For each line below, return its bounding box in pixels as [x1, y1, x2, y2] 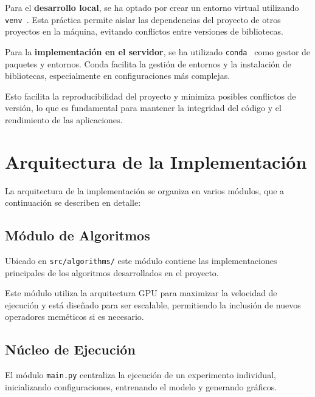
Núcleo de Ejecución [5, 340, 136, 359]
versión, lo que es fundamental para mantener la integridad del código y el [5, 101, 282, 114]
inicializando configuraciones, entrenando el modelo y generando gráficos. [5, 380, 277, 393]
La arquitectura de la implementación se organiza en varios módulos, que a [5, 184, 285, 197]
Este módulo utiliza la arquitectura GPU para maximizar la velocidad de [5, 287, 277, 299]
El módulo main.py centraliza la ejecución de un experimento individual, [5, 368, 276, 381]
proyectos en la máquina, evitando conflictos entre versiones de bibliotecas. [5, 25, 283, 38]
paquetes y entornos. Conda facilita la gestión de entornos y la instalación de [5, 57, 292, 70]
